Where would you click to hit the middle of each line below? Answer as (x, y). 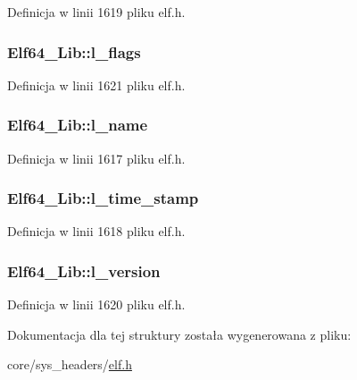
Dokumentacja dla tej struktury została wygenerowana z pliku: (179, 334)
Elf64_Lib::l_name (78, 125)
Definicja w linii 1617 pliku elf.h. (96, 158)
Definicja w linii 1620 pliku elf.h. (96, 304)
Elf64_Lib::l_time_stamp (103, 198)
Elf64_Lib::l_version (84, 270)
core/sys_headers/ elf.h (70, 364)
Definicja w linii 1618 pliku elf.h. (96, 231)
